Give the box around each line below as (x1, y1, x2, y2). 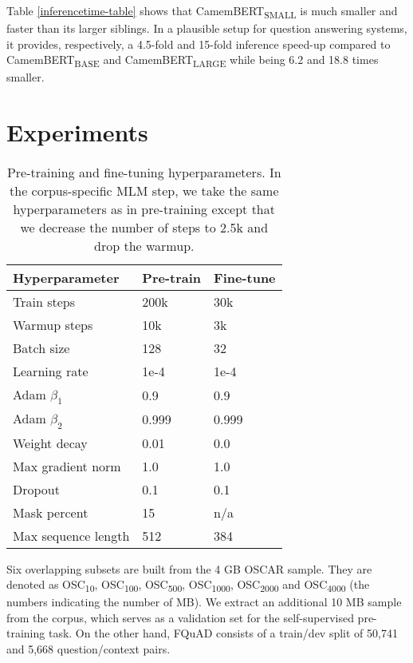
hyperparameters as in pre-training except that (13, 200, 275, 219)
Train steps (13, 292, 76, 312)
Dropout (13, 479, 60, 498)
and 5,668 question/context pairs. (6, 641, 171, 657)
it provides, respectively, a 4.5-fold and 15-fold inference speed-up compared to (6, 35, 391, 52)
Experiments (6, 116, 148, 149)
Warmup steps (13, 316, 93, 335)
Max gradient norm (13, 456, 121, 475)
